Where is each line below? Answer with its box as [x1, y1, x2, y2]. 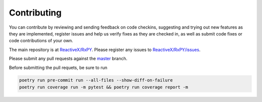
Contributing [9, 7, 62, 18]
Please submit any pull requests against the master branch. [9, 56, 128, 62]
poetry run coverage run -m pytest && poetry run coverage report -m [19, 84, 188, 90]
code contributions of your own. [9, 38, 73, 44]
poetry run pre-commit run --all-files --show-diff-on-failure [19, 78, 173, 83]
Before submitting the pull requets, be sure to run [9, 65, 108, 70]
